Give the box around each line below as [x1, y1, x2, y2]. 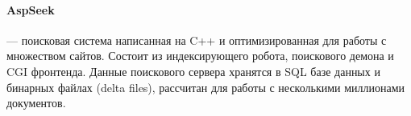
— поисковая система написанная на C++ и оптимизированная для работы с [6, 31, 387, 48]
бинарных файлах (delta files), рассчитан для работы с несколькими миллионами [6, 78, 405, 95]
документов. [6, 94, 66, 111]
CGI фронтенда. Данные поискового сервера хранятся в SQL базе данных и [6, 62, 380, 79]
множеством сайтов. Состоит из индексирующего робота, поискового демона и [6, 47, 394, 64]
